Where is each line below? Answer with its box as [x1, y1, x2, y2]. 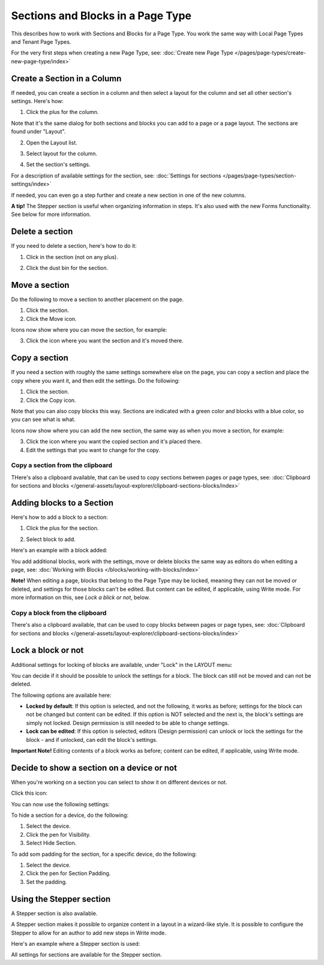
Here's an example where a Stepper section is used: [11, 940, 140, 947]
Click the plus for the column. [26, 109, 99, 116]
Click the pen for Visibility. [26, 831, 91, 838]
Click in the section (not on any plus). [26, 253, 118, 260]
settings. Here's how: [11, 98, 64, 105]
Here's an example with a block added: [11, 546, 108, 554]
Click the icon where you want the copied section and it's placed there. [26, 438, 202, 445]
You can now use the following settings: [11, 801, 110, 808]
